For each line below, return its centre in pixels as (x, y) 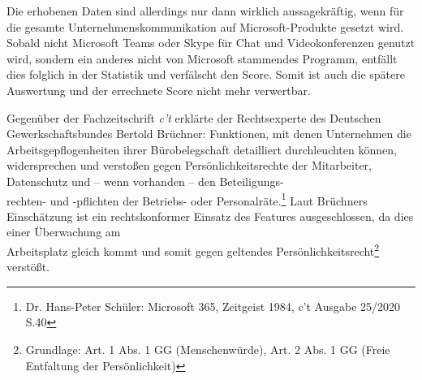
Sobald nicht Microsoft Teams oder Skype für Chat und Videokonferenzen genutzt (211, 43)
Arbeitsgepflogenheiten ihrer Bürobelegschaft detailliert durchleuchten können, (202, 149)
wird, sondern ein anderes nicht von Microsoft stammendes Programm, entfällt (202, 58)
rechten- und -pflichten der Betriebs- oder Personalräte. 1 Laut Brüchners (187, 199)
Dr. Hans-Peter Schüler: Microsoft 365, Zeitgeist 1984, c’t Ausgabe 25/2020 (213, 306)
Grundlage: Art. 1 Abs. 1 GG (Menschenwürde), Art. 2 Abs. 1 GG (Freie (208, 349)
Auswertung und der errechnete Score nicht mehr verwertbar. (159, 90)
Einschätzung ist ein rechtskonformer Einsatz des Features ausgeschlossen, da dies (210, 216)
